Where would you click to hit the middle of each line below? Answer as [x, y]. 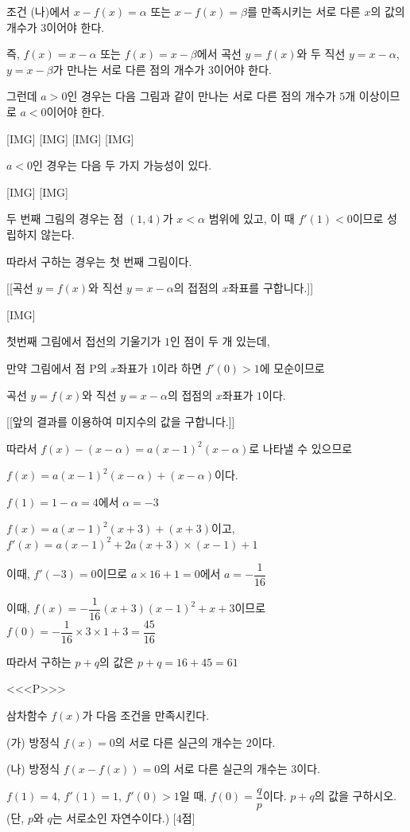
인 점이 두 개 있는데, [220, 341]
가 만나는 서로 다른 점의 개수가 [129, 69]
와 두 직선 [321, 54]
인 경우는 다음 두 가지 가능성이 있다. [122, 165]
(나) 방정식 [33, 769]
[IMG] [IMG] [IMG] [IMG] [70, 138]
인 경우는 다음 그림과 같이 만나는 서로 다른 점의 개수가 [201, 96]
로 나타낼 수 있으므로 [301, 448]
